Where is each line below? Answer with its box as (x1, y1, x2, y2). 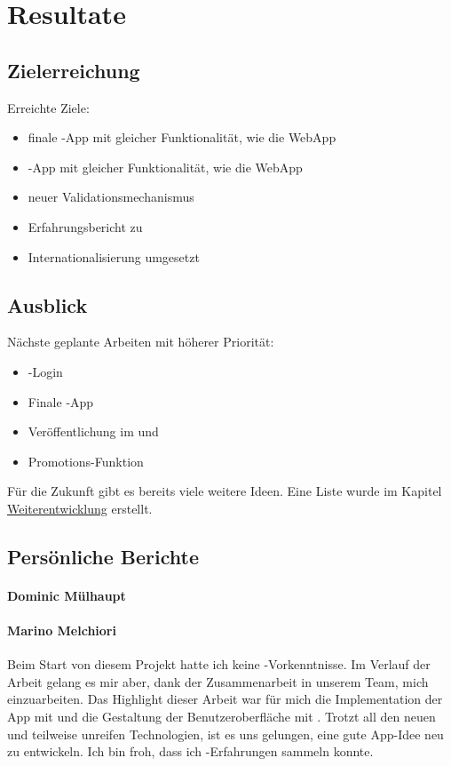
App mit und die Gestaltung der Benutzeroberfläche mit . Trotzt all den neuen (7, 707, 436, 726)
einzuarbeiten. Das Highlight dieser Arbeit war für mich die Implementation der (7, 690, 443, 708)
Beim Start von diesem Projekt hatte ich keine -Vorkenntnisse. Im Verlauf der (7, 655, 431, 674)
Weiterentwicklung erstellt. (7, 499, 153, 517)
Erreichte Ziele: (7, 98, 90, 116)
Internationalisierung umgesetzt (28, 247, 200, 266)
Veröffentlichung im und (28, 422, 159, 441)
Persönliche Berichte (7, 542, 200, 570)
